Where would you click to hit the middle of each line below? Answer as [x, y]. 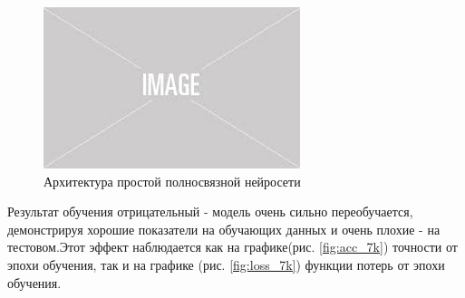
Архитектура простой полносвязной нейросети [172, 181]
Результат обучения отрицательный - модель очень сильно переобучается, [210, 211]
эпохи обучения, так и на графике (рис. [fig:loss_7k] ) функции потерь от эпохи [226, 264]
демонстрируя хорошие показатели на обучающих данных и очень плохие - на [224, 229]
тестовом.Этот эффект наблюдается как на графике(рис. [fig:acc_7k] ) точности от [232, 247]
